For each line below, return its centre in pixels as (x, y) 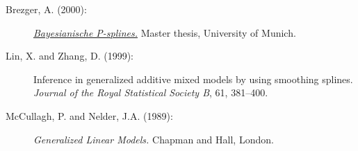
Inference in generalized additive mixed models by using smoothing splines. (193, 79)
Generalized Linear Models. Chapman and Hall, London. (154, 139)
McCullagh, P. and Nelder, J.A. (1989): (89, 115)
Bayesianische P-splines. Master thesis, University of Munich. (165, 32)
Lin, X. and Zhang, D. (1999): (70, 56)
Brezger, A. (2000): (46, 9)
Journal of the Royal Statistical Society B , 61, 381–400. (151, 92)
